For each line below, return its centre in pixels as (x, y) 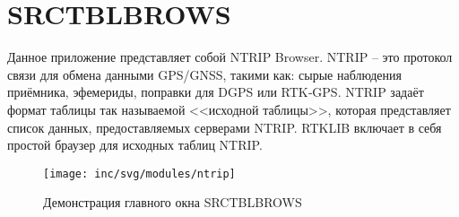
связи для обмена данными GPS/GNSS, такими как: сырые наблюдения (204, 74)
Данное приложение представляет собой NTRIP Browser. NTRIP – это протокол (230, 57)
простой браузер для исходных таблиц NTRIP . (135, 145)
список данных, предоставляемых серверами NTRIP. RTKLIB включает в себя (225, 127)
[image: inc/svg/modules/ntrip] (139, 174)
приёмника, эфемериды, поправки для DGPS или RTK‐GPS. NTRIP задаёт (216, 92)
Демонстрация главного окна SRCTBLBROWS (173, 202)
